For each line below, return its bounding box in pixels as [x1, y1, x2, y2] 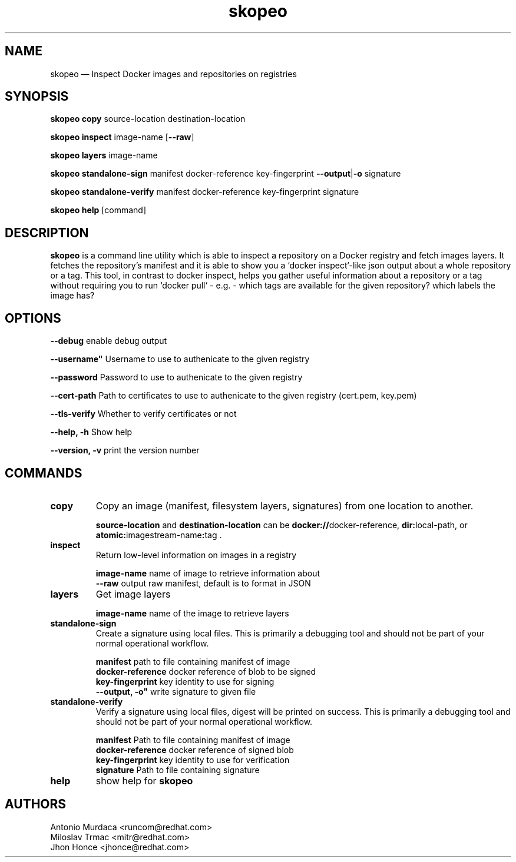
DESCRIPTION [5, 225, 89, 240]
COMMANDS [5, 465, 82, 480]
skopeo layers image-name [50, 150, 158, 161]
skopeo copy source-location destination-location [50, 114, 246, 124]
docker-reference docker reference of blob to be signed [95, 666, 316, 677]
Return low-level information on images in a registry [95, 549, 297, 560]
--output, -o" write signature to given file [95, 686, 256, 697]
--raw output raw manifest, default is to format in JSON [95, 578, 311, 588]
